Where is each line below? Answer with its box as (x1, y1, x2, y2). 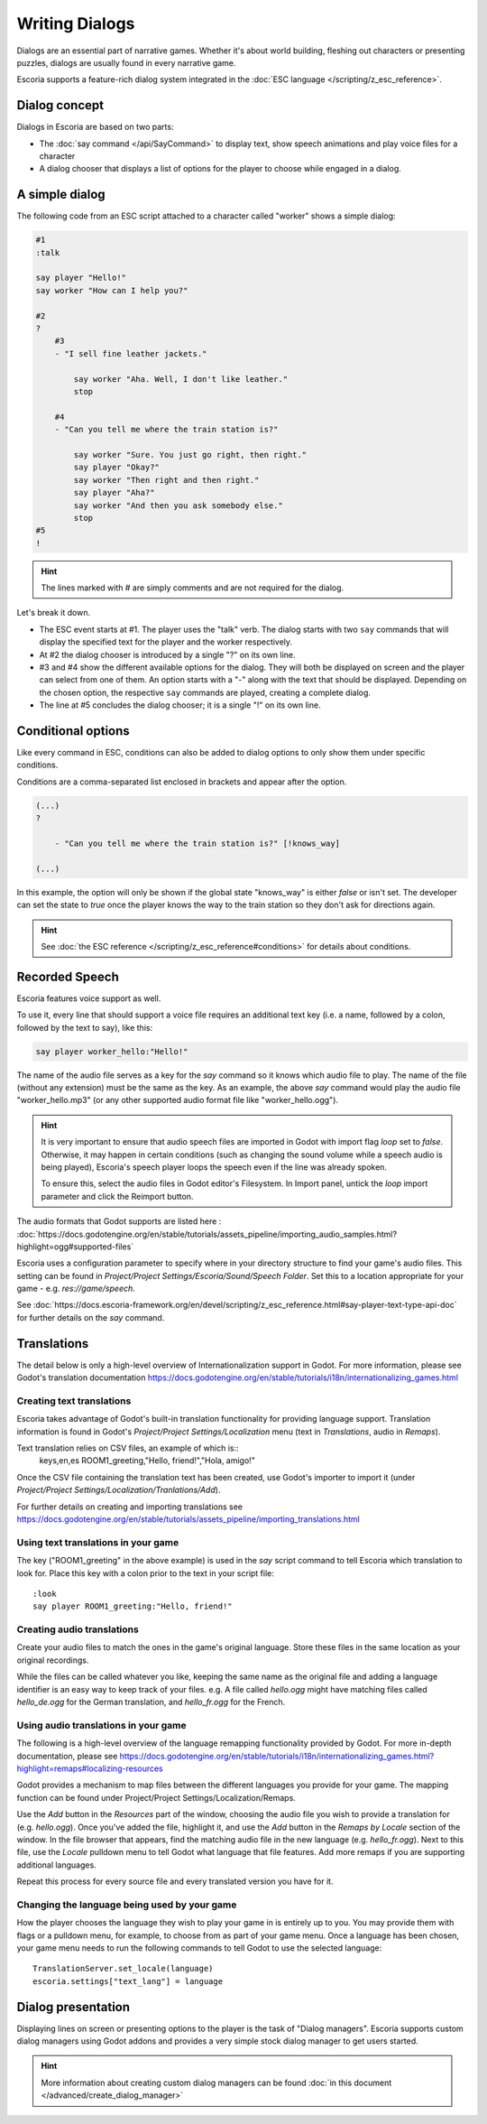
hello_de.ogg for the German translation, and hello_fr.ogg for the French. (16, 1697, 286, 1708)
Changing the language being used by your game (16, 1898, 237, 1911)
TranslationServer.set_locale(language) (32, 1963, 214, 1974)
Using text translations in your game (16, 1535, 179, 1548)
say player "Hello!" (35, 273, 126, 283)
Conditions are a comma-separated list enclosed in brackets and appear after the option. (16, 776, 347, 787)
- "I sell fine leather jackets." (54, 348, 207, 358)
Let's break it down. (16, 608, 90, 618)
